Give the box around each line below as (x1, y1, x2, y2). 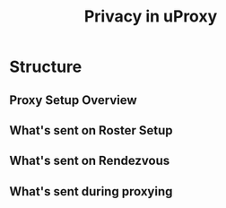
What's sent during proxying (9, 184, 173, 199)
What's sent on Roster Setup (9, 123, 173, 138)
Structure (9, 56, 83, 77)
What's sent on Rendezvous (9, 153, 170, 169)
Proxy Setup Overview (9, 92, 137, 108)
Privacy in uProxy (83, 6, 218, 27)
